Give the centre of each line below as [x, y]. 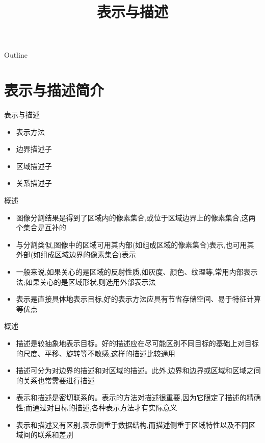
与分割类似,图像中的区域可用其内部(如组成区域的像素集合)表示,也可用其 [135, 244]
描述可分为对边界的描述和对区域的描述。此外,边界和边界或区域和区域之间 [138, 370]
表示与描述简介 [54, 90]
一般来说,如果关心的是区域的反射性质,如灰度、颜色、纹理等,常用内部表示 [137, 272]
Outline [16, 55]
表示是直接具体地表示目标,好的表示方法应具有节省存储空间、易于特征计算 [138, 299]
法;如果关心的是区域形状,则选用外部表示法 [86, 281]
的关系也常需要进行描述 [55, 380]
